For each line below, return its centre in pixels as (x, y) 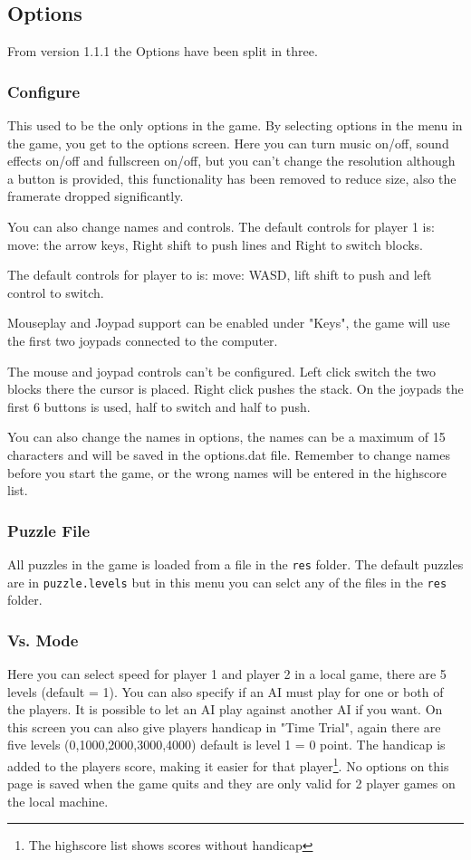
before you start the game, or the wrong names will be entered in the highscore (227, 472)
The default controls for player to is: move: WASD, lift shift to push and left (220, 275)
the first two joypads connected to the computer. (143, 340)
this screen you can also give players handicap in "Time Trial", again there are (224, 726)
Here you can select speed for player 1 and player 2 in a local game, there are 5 (227, 674)
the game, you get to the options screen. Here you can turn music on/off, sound (228, 143)
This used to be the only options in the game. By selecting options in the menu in (235, 125)
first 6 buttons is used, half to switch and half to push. (159, 406)
